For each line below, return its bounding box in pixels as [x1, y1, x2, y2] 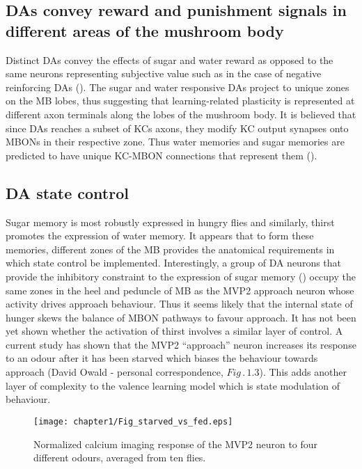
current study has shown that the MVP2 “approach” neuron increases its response [6, 337, 356, 351]
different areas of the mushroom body [6, 19, 284, 41]
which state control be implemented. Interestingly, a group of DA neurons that [6, 255, 342, 270]
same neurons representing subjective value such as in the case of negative [6, 66, 322, 81]
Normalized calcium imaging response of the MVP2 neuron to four [33, 436, 318, 451]
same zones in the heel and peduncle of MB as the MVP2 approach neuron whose [6, 283, 354, 297]
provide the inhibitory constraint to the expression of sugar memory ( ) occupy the [6, 269, 356, 283]
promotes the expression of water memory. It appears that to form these [6, 228, 314, 243]
